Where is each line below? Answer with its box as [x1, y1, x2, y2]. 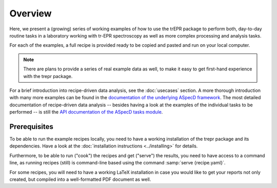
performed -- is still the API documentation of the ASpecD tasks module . [9, 109, 163, 115]
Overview [9, 8, 52, 19]
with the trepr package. [23, 73, 73, 79]
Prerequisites [9, 122, 53, 131]
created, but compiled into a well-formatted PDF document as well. [9, 176, 151, 182]
